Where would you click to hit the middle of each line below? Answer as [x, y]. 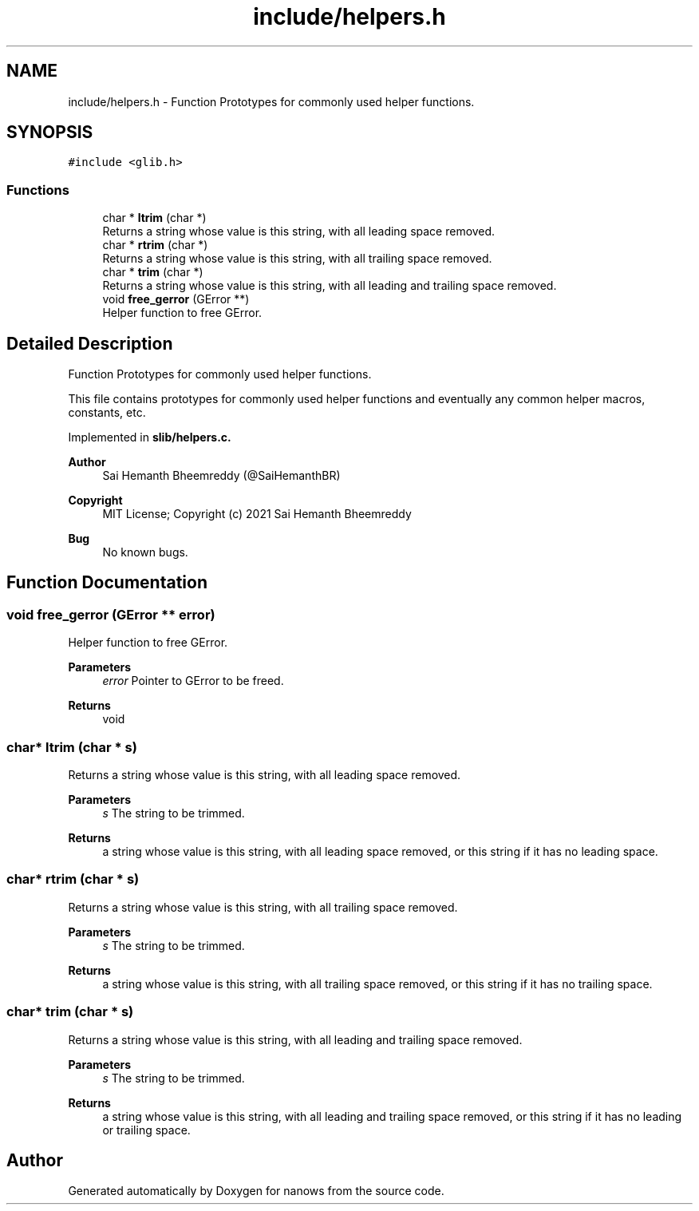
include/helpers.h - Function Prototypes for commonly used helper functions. [271, 101]
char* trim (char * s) [70, 1012]
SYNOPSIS [50, 133]
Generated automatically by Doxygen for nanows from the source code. [256, 1191]
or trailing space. [146, 1130]
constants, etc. [107, 413]
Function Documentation [107, 583]
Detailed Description [90, 343]
